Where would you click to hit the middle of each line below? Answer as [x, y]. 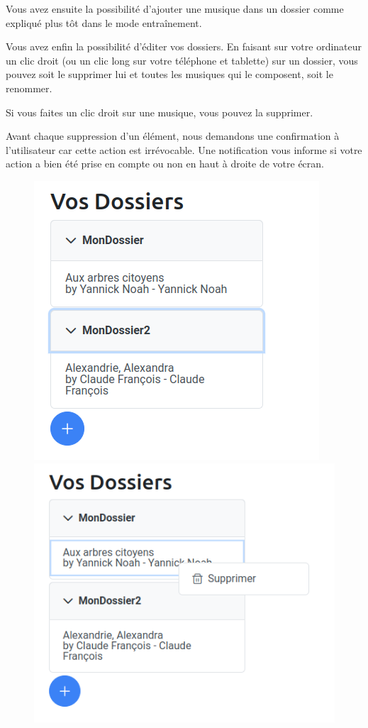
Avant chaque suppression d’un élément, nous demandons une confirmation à [173, 136]
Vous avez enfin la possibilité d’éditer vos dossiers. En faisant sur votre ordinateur [184, 46]
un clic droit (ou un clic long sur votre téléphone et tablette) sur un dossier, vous [182, 60]
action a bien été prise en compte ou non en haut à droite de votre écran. [165, 164]
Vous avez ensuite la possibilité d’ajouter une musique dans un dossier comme [175, 9]
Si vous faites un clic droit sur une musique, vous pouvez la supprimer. [160, 112]
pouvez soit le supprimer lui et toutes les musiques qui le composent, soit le [169, 74]
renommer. [29, 88]
